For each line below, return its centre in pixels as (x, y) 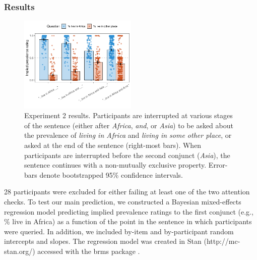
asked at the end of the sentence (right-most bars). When (113, 145)
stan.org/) (20, 251)
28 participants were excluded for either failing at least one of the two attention (127, 192)
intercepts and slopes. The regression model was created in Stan (103, 241)
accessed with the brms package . (89, 251)
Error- (218, 165)
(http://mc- (222, 241)
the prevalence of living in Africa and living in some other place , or (128, 135)
